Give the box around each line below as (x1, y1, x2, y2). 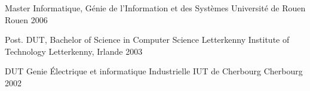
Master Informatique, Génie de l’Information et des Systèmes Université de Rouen (5, 2, 306, 14)
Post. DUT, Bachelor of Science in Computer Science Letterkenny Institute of (5, 33, 290, 46)
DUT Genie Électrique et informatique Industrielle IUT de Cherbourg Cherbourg (5, 65, 303, 77)
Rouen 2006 (5, 13, 48, 26)
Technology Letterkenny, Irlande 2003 (5, 45, 143, 57)
